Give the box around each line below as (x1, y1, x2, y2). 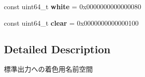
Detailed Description (4, 41, 111, 56)
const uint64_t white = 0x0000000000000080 (4, 1, 142, 11)
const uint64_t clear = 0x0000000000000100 (4, 17, 139, 28)
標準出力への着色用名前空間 (4, 64, 93, 74)
